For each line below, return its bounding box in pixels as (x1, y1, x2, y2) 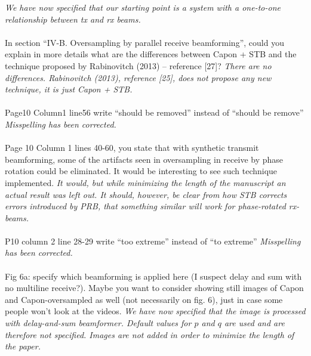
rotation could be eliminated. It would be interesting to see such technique (5, 165, 278, 177)
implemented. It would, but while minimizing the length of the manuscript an (5, 176, 286, 188)
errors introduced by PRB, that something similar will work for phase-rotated (5, 200, 286, 212)
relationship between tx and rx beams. (5, 13, 141, 25)
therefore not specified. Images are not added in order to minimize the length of (5, 328, 294, 340)
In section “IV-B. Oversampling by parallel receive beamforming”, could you (5, 36, 284, 48)
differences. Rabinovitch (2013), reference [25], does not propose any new (5, 71, 272, 83)
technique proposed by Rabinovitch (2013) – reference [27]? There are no (5, 59, 272, 72)
